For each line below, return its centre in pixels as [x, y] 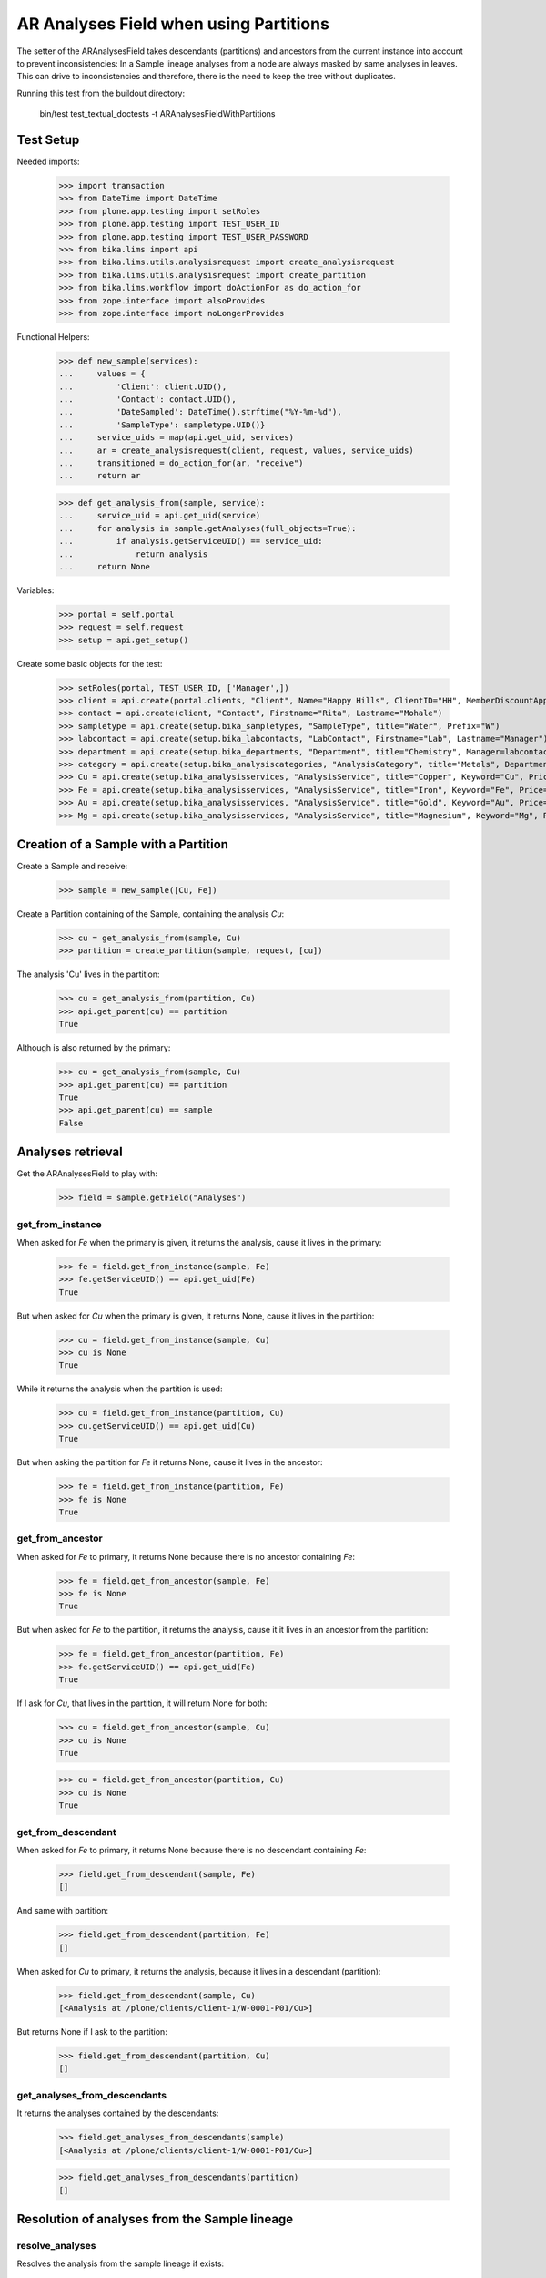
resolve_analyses [56, 2245]
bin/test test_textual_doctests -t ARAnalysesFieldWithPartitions [157, 114]
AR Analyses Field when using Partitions [173, 24]
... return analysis [133, 554]
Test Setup [48, 140]
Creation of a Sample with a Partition [123, 844]
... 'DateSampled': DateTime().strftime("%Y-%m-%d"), [200, 412]
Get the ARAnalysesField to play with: [87, 1174]
